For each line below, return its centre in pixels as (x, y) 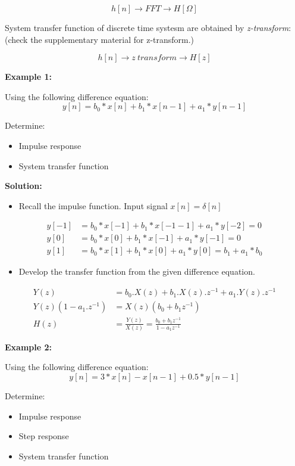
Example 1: (28, 77)
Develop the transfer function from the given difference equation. (137, 271)
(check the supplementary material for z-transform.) (100, 39)
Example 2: (28, 347)
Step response (44, 436)
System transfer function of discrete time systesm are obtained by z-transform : (148, 27)
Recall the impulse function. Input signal (93, 205)
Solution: (23, 186)
